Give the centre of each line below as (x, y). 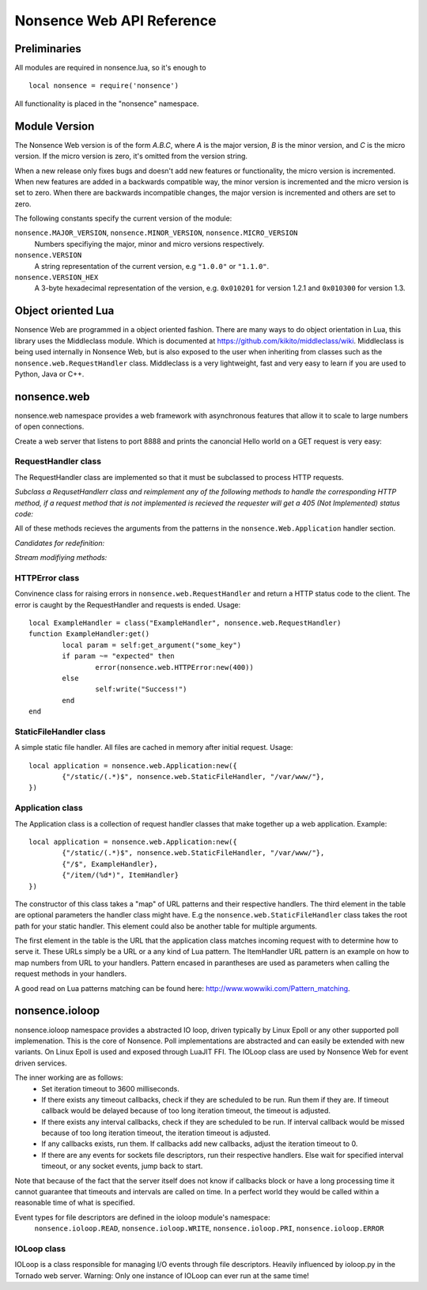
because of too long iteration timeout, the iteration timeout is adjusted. (156, 1133)
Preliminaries (48, 49)
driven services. (41, 1063)
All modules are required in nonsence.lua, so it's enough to (110, 68)
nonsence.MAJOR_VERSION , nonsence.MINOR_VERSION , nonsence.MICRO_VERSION (156, 233)
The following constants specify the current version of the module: (123, 218)
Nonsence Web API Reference (115, 21)
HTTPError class (47, 577)
